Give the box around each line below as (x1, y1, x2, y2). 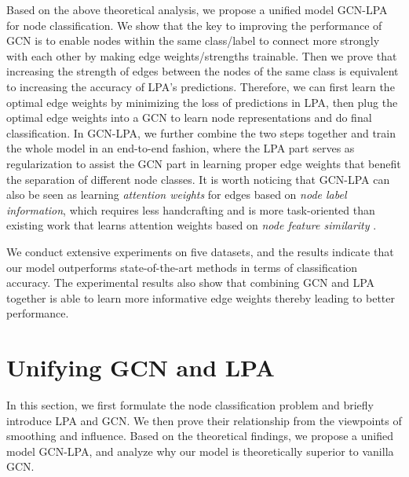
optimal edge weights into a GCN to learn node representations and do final (6, 109, 372, 126)
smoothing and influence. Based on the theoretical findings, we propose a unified (6, 427, 393, 444)
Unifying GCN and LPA (6, 351, 275, 383)
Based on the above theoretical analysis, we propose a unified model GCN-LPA (6, 2, 388, 17)
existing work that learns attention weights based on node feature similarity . (6, 217, 377, 233)
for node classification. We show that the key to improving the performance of (6, 17, 382, 33)
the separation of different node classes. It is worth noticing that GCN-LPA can (6, 171, 390, 187)
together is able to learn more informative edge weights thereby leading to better (6, 289, 396, 306)
